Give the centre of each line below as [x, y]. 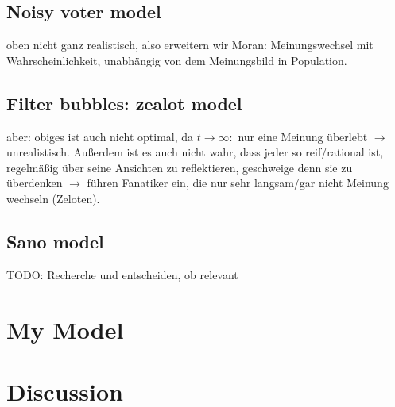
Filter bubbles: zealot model [124, 103]
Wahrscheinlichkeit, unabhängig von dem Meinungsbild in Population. [177, 60]
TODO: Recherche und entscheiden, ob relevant [122, 274]
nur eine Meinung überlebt [303, 136]
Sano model [55, 241]
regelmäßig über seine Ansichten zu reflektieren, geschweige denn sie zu [180, 167]
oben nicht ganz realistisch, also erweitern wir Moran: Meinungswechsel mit [190, 45]
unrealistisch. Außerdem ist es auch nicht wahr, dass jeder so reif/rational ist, [195, 152]
